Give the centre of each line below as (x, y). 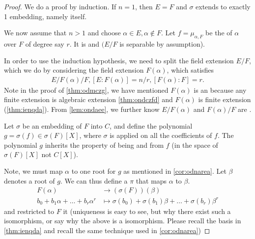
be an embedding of (52, 125)
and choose (104, 33)
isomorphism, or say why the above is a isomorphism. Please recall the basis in (123, 221)
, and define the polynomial (151, 125)
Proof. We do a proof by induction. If (60, 6)
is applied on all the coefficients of (161, 135)
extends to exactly (223, 6)
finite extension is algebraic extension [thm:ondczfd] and (88, 99)
